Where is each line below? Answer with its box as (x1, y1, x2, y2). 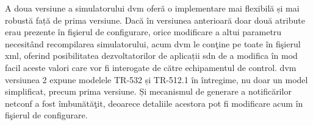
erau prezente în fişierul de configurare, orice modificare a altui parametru (5, 25, 282, 38)
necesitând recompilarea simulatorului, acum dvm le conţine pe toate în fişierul (5, 37, 301, 50)
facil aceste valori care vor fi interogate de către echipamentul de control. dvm (5, 61, 297, 73)
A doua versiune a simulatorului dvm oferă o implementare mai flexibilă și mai (5, 2, 300, 14)
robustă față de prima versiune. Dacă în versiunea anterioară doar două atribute (5, 13, 305, 26)
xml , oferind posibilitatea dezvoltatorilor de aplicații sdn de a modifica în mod (5, 49, 298, 62)
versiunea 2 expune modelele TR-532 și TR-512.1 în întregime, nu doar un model (5, 73, 308, 86)
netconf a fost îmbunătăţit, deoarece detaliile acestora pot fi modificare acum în (5, 96, 303, 109)
